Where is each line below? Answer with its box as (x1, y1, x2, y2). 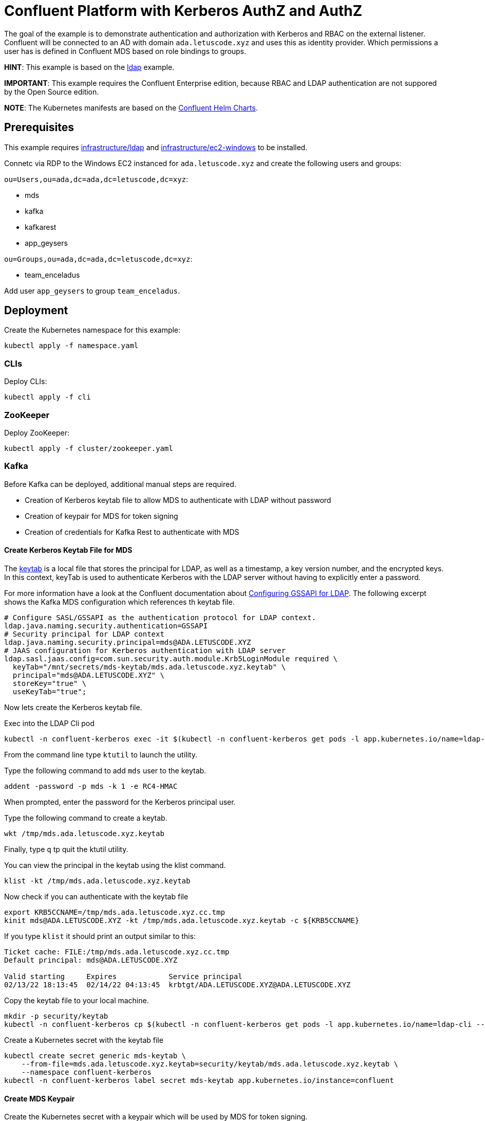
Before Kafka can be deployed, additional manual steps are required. (4, 479, 236, 489)
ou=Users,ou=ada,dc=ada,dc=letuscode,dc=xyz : (4, 174, 189, 184)
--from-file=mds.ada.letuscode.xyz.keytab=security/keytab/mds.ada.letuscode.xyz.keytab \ (21, 1059, 399, 1068)
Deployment (4, 304, 68, 317)
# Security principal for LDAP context (4, 629, 164, 638)
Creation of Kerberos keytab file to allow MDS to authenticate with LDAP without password (25, 495, 331, 504)
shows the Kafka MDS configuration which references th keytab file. (4, 597, 235, 606)
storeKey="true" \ (12, 679, 87, 688)
